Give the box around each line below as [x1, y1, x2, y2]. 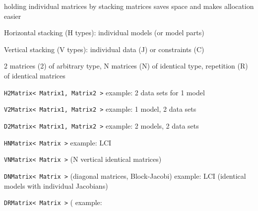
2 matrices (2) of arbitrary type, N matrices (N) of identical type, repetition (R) [4, 61, 248, 71]
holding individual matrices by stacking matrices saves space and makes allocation [4, 1, 254, 11]
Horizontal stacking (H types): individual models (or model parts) [4, 27, 204, 38]
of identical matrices [4, 70, 65, 80]
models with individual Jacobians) [4, 180, 108, 191]
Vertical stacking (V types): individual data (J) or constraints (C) [4, 44, 204, 54]
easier [4, 10, 21, 21]
